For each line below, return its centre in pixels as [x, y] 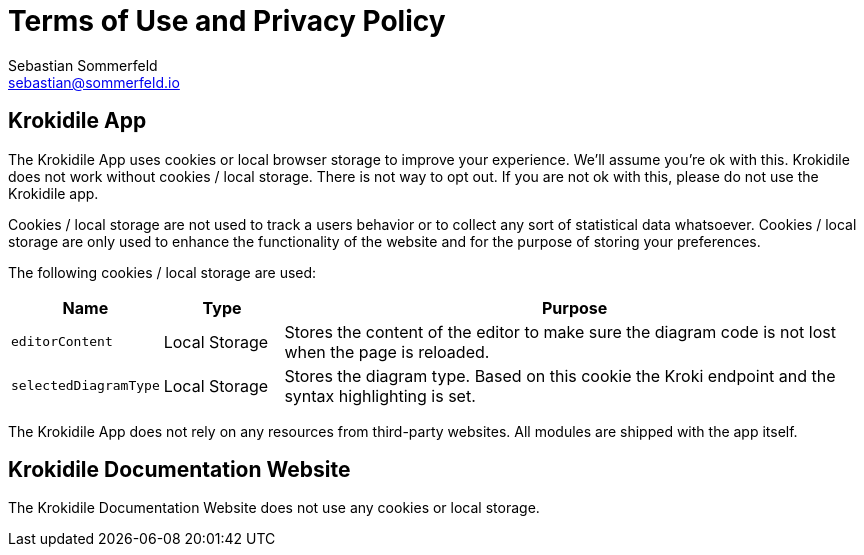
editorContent [62, 342]
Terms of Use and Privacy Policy [227, 21]
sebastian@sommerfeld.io [94, 82]
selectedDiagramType [85, 386]
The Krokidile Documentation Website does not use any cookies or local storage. [274, 508]
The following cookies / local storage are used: [162, 272]
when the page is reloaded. [387, 351]
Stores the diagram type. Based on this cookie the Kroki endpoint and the [560, 375]
